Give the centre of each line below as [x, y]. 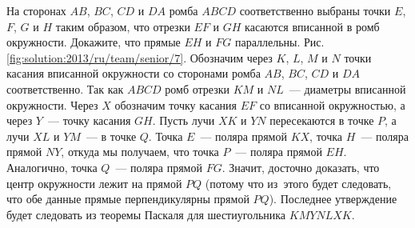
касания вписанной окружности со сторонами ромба [134, 73]
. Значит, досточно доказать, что [301, 167]
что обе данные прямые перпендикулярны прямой [128, 199]
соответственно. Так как [65, 88]
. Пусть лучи [184, 120]
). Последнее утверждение [333, 199]
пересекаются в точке [322, 120]
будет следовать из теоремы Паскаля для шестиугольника [146, 214]
